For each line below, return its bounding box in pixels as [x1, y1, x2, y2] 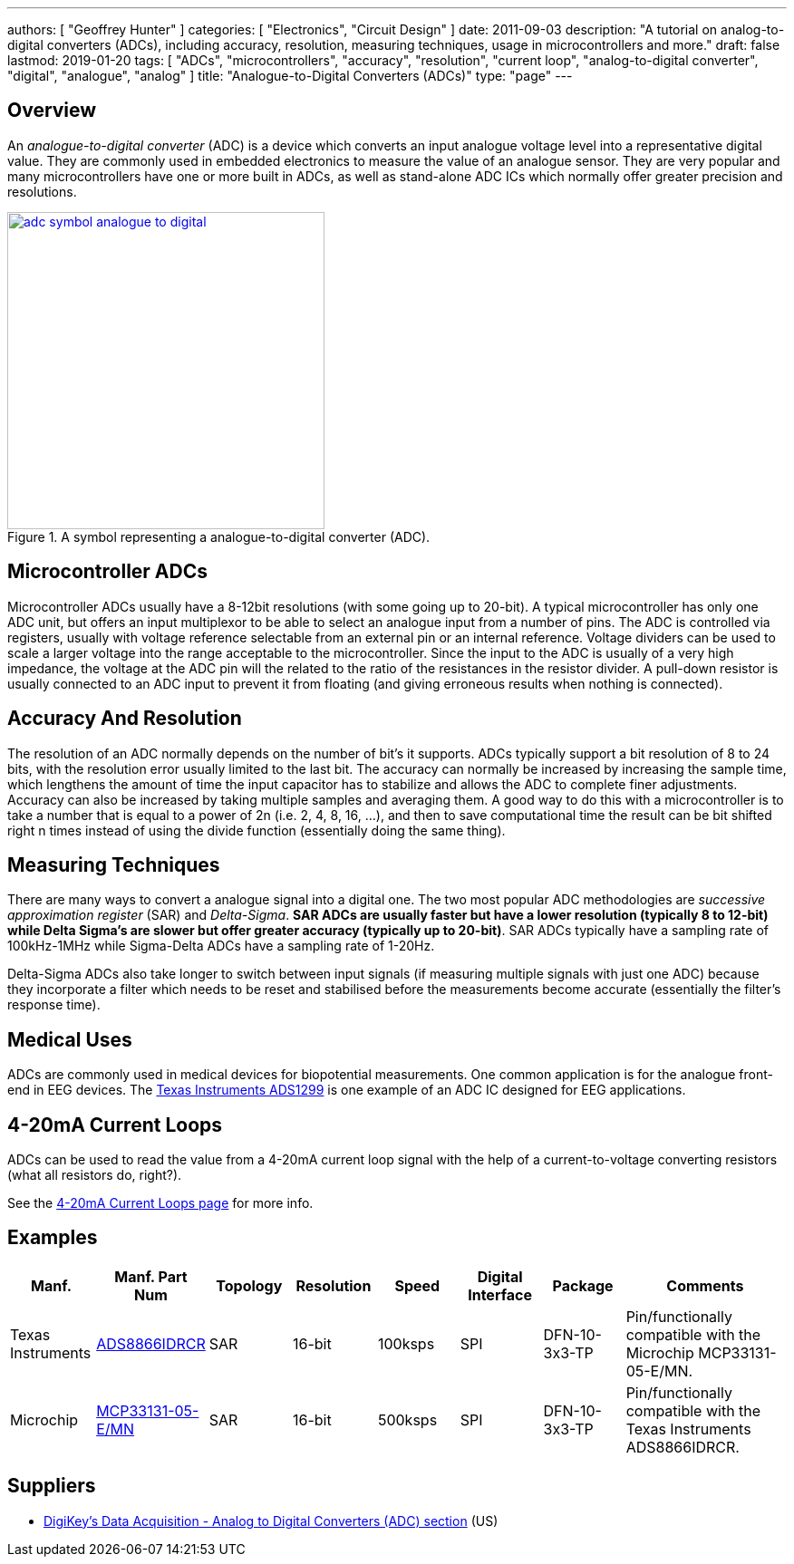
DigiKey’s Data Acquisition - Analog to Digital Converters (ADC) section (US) [44, 1512, 499, 1529]
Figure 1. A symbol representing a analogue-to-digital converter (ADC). [7, 528, 431, 545]
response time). [7, 997, 101, 1013]
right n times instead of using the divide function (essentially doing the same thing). [7, 822, 506, 838]
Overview [7, 99, 97, 122]
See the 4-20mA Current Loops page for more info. [7, 1195, 314, 1212]
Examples [7, 1226, 98, 1250]
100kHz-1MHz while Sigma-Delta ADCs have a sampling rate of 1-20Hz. [7, 938, 435, 954]
